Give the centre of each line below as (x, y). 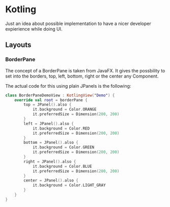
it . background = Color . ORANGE (64, 110)
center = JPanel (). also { (51, 180)
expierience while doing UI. (34, 29)
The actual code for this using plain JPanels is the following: (68, 86)
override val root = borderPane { (51, 100)
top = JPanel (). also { (48, 105)
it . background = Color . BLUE (62, 166)
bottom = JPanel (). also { (51, 143)
